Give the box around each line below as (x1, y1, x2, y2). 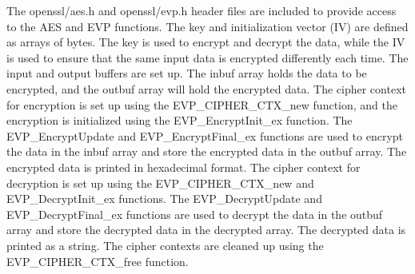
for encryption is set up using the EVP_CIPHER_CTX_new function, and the (6, 96, 397, 113)
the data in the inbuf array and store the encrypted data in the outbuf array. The (6, 143, 407, 160)
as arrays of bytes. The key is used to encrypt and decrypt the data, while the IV (6, 34, 405, 50)
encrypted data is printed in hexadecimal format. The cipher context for (6, 158, 361, 175)
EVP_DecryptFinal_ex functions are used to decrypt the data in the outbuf (6, 205, 383, 222)
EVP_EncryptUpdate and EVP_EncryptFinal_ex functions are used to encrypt (6, 127, 404, 144)
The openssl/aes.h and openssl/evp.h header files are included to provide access (6, 2, 397, 18)
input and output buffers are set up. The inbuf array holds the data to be (6, 65, 367, 81)
